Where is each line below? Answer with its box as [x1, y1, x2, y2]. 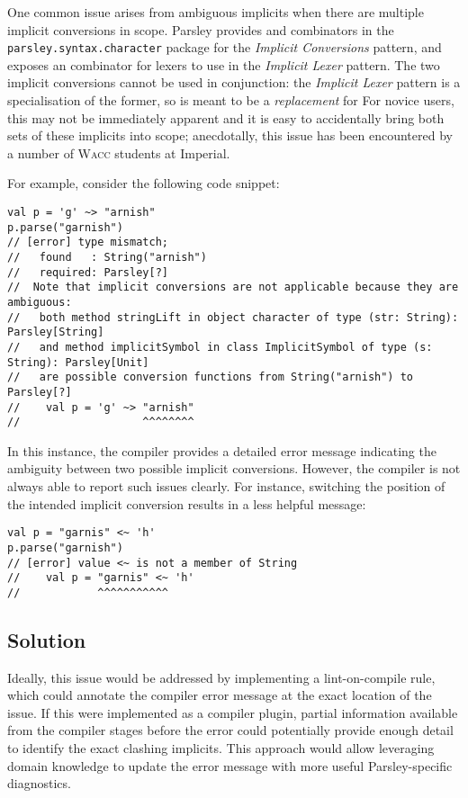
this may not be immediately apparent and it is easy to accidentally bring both [7, 108, 445, 127]
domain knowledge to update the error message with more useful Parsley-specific [7, 756, 453, 775]
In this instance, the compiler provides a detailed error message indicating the [7, 441, 436, 460]
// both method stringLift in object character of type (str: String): [7, 310, 459, 324]
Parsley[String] [7, 326, 104, 339]
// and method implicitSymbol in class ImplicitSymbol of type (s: [7, 340, 433, 354]
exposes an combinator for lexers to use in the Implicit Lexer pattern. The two [7, 55, 440, 74]
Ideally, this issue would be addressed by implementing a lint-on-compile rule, [7, 668, 436, 686]
